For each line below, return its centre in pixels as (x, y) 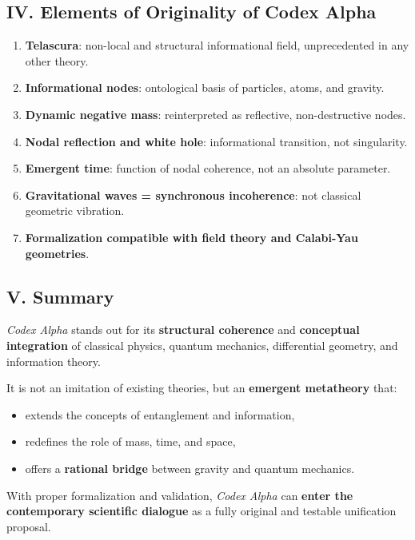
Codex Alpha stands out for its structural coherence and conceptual (183, 330)
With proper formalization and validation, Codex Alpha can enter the (180, 495)
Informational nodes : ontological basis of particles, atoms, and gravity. (205, 87)
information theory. (54, 361)
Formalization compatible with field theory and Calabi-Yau (192, 237)
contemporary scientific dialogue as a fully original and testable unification (202, 511)
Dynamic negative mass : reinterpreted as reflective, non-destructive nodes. (215, 114)
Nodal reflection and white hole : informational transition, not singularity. (216, 141)
